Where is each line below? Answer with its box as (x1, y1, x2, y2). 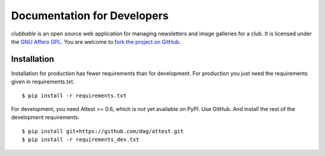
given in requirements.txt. (11, 78, 75, 85)
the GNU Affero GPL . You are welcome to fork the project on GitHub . (11, 38, 181, 45)
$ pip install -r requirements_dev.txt (22, 136, 140, 143)
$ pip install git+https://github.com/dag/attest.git (22, 128, 184, 134)
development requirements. (11, 114, 79, 121)
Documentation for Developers (11, 9, 169, 22)
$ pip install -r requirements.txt (22, 92, 127, 99)
